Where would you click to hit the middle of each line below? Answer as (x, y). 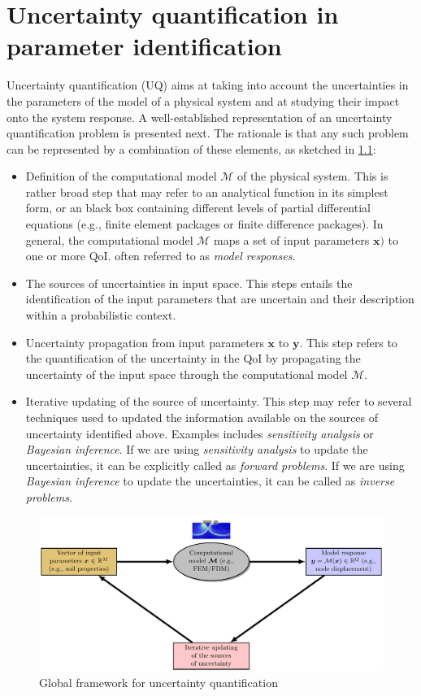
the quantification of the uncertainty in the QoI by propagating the (193, 358)
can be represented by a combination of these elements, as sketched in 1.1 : (191, 148)
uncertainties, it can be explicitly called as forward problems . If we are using (215, 465)
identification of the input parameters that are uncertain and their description (220, 299)
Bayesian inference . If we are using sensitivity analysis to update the (197, 449)
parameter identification (144, 46)
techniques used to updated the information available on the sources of (202, 417)
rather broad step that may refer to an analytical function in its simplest (207, 191)
